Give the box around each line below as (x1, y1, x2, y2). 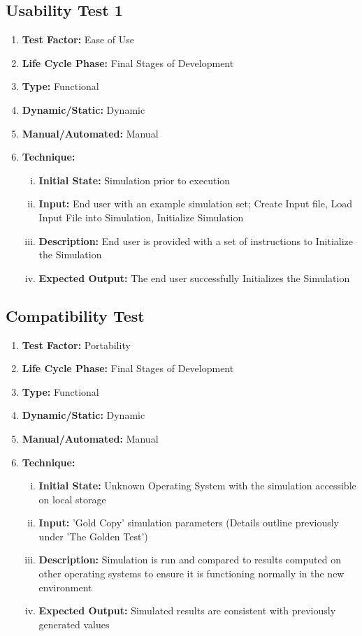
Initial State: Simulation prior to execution (38, 172, 231, 187)
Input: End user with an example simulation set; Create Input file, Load (38, 196, 353, 211)
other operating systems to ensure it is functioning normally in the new (38, 566, 345, 581)
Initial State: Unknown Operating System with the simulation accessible (38, 478, 356, 493)
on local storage (38, 491, 106, 506)
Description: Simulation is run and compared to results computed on (38, 552, 341, 567)
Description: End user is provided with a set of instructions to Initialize (38, 233, 354, 248)
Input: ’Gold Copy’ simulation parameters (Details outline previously (38, 515, 340, 530)
